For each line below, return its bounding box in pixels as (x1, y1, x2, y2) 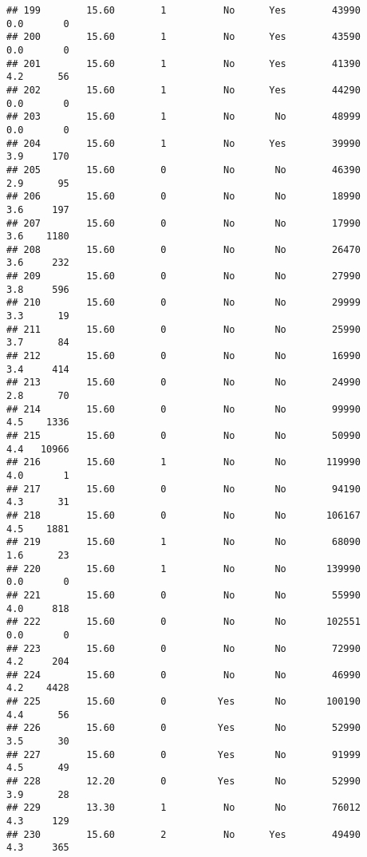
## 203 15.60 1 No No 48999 (6, 111, 361, 123)
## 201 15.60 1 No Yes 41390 (6, 57, 361, 69)
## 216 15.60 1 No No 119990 (6, 456, 361, 468)
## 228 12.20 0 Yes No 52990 (6, 776, 361, 788)
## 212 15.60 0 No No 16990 (6, 350, 361, 362)
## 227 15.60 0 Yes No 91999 (6, 748, 361, 760)
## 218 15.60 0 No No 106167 (6, 509, 361, 521)
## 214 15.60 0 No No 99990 (6, 403, 361, 415)
